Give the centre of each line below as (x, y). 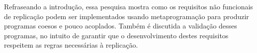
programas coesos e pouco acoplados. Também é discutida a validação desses (121, 26)
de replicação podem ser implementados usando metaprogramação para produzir (127, 16)
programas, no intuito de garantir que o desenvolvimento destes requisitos (116, 35)
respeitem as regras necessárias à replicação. (71, 45)
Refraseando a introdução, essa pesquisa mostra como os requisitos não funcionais (128, 6)
